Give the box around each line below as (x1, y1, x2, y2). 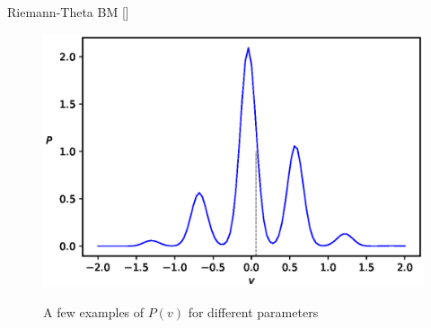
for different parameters (188, 302, 319, 321)
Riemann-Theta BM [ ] (7, 3, 129, 21)
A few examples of (43, 302, 145, 321)
